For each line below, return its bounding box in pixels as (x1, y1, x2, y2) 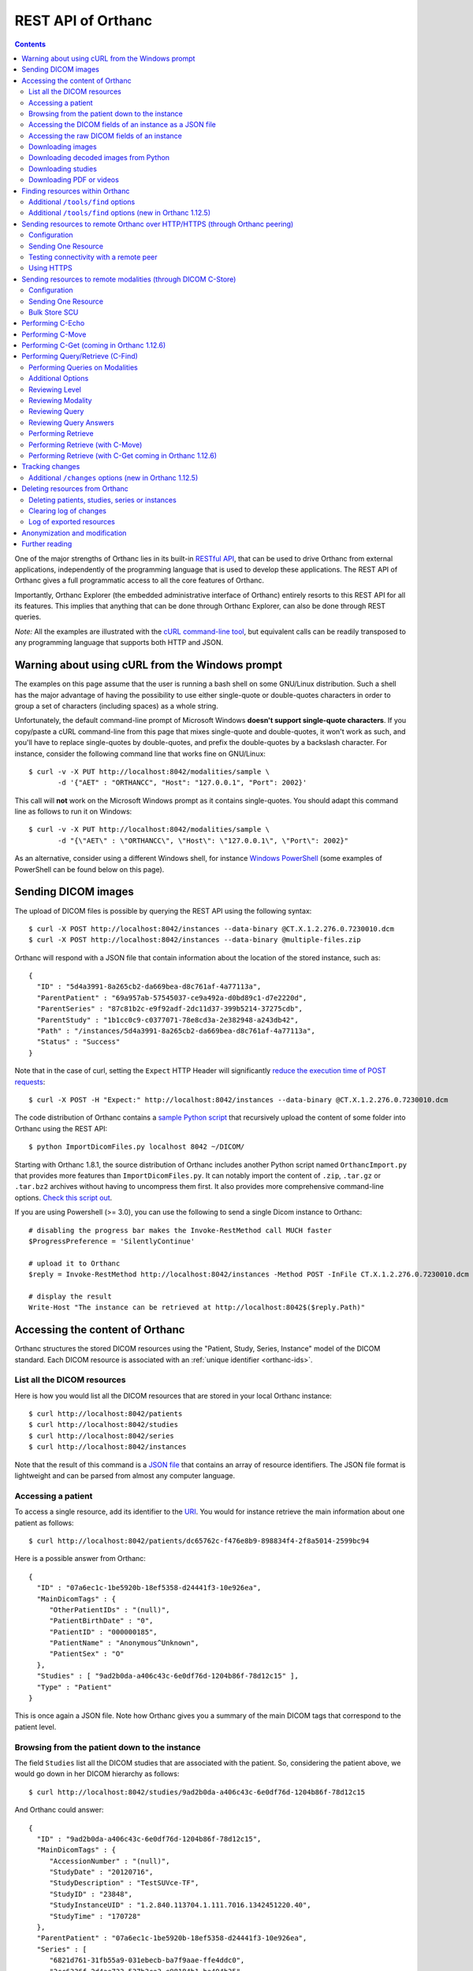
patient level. (14, 1722, 57, 1731)
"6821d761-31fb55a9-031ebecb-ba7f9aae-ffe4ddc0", (49, 1956, 245, 1965)
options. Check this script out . (14, 1193, 113, 1202)
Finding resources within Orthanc (21, 186, 130, 196)
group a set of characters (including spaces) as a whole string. (14, 701, 218, 710)
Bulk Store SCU (28, 307, 79, 317)
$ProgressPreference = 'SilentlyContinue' (28, 1236, 196, 1246)
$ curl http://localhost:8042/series (28, 1431, 175, 1440)
